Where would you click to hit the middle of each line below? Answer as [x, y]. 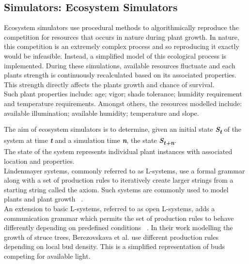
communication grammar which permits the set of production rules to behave [119, 218]
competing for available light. [47, 256]
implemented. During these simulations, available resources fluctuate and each [120, 65]
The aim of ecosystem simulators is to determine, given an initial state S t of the [123, 130]
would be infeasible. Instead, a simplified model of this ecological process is [115, 55]
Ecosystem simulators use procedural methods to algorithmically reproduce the [121, 27]
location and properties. [39, 161]
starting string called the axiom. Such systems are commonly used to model [116, 189]
